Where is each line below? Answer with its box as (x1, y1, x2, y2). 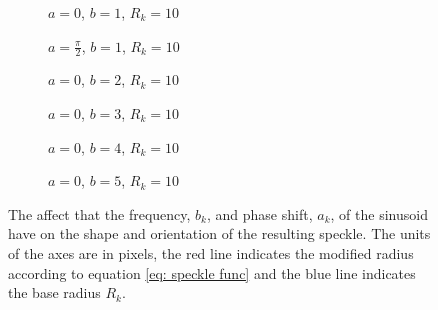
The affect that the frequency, (8, 203, 191, 224)
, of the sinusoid (330, 203, 428, 224)
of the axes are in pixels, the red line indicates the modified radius (8, 242, 414, 263)
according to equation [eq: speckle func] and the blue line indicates (8, 262, 416, 283)
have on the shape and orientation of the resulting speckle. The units (8, 223, 431, 244)
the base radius (8, 282, 101, 303)
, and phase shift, (207, 203, 313, 224)
